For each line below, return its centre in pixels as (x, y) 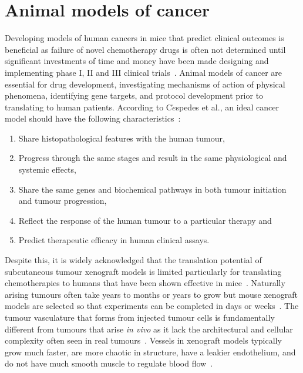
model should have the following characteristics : (93, 118)
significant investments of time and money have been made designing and (137, 61)
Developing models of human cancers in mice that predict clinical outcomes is (144, 38)
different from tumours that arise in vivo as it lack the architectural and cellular (149, 329)
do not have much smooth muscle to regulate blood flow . (109, 363)
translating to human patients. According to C (88, 107)
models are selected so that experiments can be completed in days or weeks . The (152, 306)
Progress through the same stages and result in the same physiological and (153, 158)
